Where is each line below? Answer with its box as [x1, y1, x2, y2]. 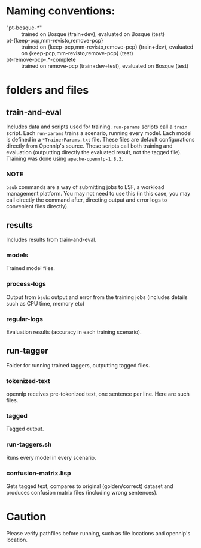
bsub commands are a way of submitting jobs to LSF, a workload [6, 184, 165, 191]
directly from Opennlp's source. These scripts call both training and [6, 142, 173, 149]
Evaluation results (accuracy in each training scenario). [6, 328, 142, 336]
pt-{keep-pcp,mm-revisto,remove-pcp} [6, 37, 103, 44]
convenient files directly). [6, 203, 69, 210]
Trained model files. [6, 265, 55, 272]
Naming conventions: [6, 4, 115, 18]
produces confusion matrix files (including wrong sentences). [6, 489, 158, 496]
